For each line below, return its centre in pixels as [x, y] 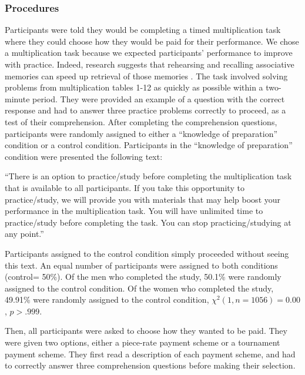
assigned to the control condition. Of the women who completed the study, [139, 288]
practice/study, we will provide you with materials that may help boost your [143, 199]
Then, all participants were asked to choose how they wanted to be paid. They [146, 331]
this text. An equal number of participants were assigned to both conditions [141, 265]
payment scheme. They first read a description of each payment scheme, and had [150, 354]
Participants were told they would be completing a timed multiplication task [143, 30]
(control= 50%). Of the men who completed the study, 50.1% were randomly [143, 277]
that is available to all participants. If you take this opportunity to [125, 187]
